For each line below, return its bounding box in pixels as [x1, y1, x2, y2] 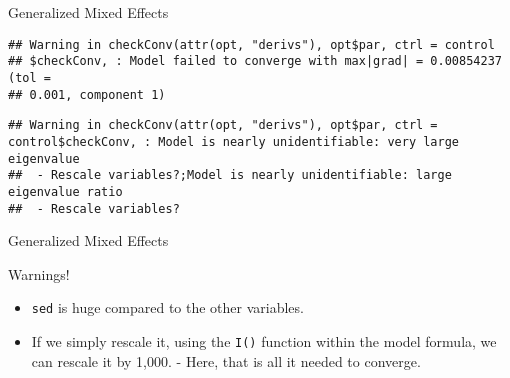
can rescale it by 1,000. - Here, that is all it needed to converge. [31, 350, 421, 371]
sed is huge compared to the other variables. [31, 297, 304, 318]
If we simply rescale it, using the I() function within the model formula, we [31, 331, 497, 351]
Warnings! [8, 263, 70, 284]
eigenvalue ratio [8, 184, 123, 199]
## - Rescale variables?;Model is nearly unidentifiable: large [8, 168, 452, 183]
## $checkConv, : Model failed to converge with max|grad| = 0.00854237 [8, 54, 502, 69]
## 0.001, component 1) [8, 87, 166, 102]
